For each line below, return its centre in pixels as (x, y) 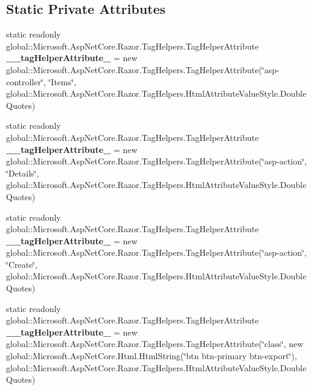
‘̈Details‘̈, (23, 173)
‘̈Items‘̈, (63, 81)
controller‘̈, (26, 81)
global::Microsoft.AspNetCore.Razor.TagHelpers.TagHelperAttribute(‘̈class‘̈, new (155, 344)
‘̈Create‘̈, (22, 264)
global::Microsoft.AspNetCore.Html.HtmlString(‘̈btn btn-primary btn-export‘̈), (152, 356)
